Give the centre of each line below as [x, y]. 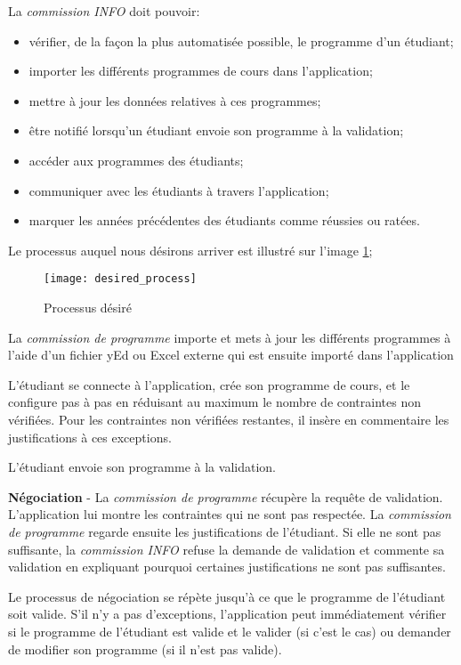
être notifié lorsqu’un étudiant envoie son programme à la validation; [216, 130]
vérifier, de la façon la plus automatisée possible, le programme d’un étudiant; [241, 41]
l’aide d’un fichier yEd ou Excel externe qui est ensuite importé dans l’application [231, 355]
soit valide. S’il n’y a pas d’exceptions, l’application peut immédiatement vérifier [227, 614]
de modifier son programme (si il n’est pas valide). [145, 649]
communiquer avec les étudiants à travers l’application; [179, 190]
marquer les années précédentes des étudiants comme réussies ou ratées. [224, 220]
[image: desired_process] [120, 279]
